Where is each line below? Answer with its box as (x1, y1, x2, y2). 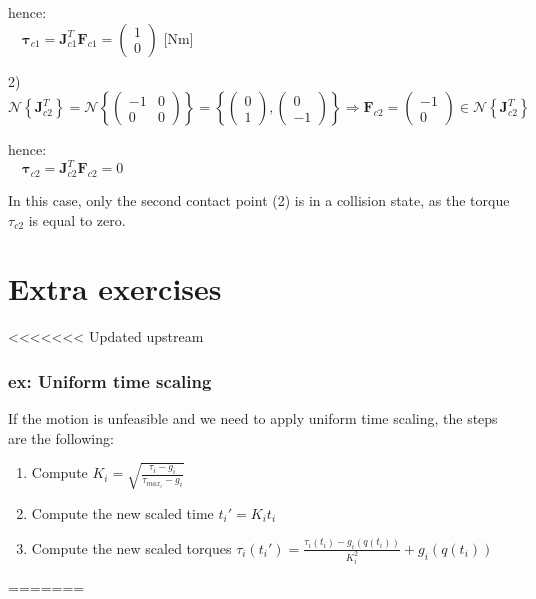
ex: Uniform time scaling (8, 368, 212, 393)
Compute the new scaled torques (31, 537, 232, 558)
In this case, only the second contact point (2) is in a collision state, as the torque (8, 190, 510, 211)
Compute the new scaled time (31, 502, 214, 523)
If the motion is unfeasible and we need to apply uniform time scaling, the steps (8, 408, 498, 429)
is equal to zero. (28, 209, 126, 230)
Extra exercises (8, 268, 222, 309)
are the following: (8, 427, 114, 448)
